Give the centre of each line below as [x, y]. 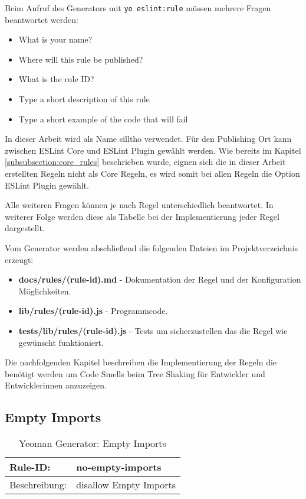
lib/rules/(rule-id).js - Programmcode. [93, 311]
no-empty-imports [119, 467]
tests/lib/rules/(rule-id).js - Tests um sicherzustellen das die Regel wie [153, 330]
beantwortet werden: [42, 19]
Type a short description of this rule [84, 99]
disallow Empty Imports [126, 485]
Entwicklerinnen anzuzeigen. [56, 385]
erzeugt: [19, 259]
